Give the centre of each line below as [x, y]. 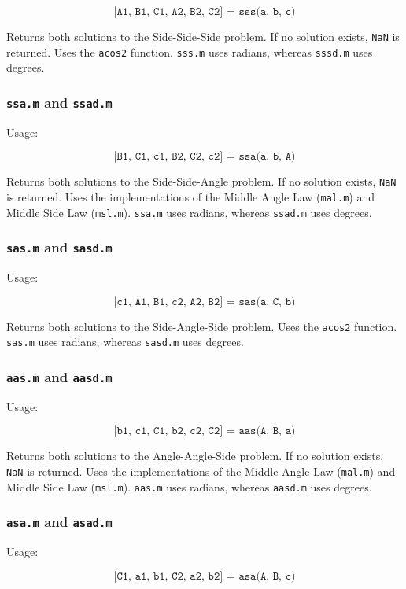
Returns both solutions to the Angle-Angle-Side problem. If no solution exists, [195, 456]
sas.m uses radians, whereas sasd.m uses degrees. [125, 342]
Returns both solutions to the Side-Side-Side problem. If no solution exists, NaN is [203, 36]
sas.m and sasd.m [59, 247]
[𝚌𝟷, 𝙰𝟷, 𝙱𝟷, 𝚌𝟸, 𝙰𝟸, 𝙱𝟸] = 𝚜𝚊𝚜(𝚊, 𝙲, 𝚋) [205, 302]
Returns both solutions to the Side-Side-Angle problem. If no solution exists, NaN [201, 181]
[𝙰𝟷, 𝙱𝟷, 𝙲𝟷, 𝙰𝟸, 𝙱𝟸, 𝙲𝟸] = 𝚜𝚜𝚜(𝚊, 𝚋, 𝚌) [205, 12]
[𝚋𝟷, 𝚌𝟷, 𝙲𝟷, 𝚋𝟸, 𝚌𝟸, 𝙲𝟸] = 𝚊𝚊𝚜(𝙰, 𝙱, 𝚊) [205, 431]
